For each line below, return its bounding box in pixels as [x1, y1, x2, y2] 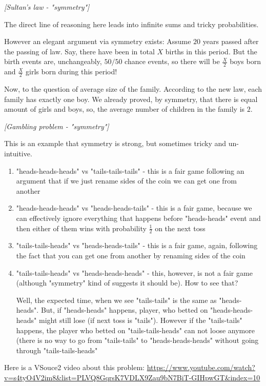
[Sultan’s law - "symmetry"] [4, 2, 90, 12]
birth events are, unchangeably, [4, 56, 102, 67]
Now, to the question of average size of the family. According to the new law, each [4, 84, 262, 94]
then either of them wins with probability [16, 222, 147, 233]
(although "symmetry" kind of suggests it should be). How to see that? [16, 277, 238, 288]
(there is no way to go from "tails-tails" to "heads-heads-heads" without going [16, 335, 259, 346]
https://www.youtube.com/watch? [147, 362, 255, 373]
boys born [230, 56, 261, 67]
